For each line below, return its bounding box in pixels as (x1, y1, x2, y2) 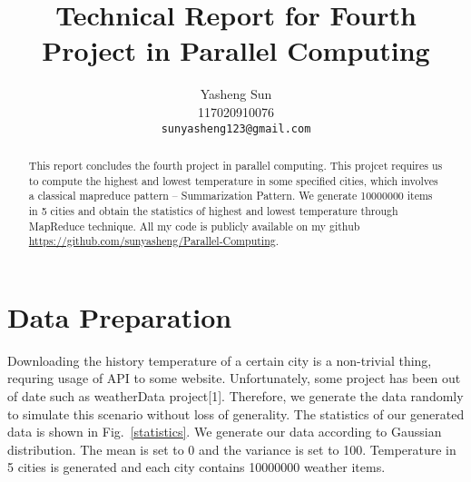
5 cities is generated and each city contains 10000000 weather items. (7, 457, 386, 477)
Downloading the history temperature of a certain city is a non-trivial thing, (7, 350, 432, 369)
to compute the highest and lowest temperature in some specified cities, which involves (28, 172, 438, 188)
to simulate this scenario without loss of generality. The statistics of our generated (7, 404, 465, 423)
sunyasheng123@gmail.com (161, 122, 311, 135)
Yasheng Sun (200, 84, 272, 103)
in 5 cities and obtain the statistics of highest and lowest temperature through (28, 202, 398, 218)
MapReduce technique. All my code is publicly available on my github (28, 218, 360, 233)
